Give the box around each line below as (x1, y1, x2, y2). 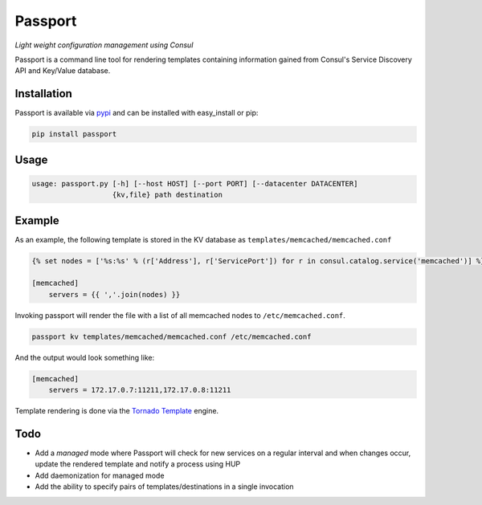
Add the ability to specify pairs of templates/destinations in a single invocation (35, 482, 294, 491)
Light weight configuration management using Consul (14, 40, 194, 50)
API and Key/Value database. (14, 66, 111, 75)
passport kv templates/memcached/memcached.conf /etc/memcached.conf (31, 332, 312, 341)
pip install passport (31, 129, 117, 139)
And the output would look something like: (14, 352, 155, 362)
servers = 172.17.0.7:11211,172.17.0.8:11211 (48, 385, 231, 395)
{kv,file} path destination (112, 190, 223, 200)
